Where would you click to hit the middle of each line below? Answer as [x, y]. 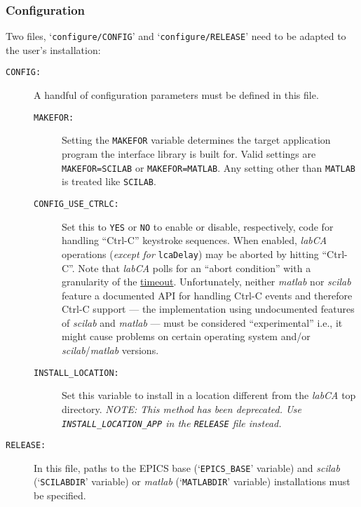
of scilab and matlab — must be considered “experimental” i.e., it [202, 322]
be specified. [60, 495]
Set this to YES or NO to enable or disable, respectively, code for [198, 226]
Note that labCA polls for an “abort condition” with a [195, 268]
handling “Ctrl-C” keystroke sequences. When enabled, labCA [195, 240]
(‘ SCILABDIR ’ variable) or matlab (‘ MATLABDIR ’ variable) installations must [192, 481]
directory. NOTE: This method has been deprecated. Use [182, 408]
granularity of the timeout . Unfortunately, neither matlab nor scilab [206, 282]
